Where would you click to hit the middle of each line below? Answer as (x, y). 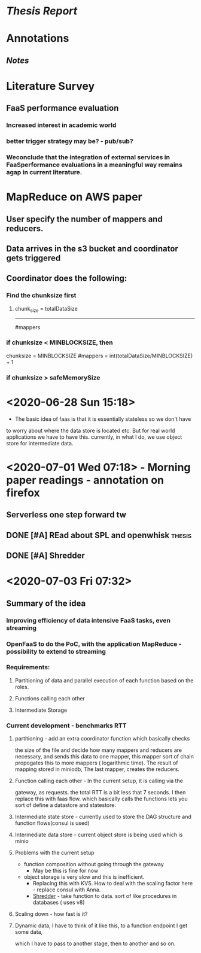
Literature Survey (50, 86)
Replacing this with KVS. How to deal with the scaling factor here (113, 884)
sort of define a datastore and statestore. (66, 805)
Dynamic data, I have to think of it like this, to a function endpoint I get (101, 925)
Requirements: (28, 667)
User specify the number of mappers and (84, 219)
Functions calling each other (50, 698)
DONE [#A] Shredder (46, 556)
